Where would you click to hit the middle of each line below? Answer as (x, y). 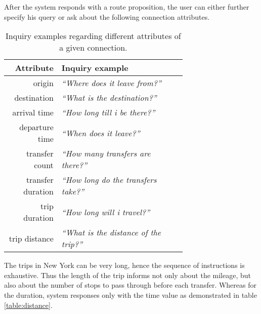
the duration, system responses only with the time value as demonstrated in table (130, 295)
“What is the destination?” (109, 98)
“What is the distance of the (111, 232)
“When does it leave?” (101, 133)
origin (43, 83)
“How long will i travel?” (106, 212)
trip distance (31, 238)
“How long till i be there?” (108, 112)
